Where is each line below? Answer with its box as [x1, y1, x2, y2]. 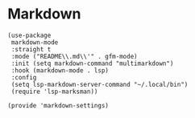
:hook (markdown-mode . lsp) [10, 66, 110, 75]
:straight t [10, 45, 52, 53]
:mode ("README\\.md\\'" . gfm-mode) [10, 52, 138, 60]
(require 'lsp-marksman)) [10, 87, 98, 96]
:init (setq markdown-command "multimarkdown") [10, 59, 174, 67]
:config [10, 73, 37, 81]
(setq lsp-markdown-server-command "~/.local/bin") [10, 80, 189, 88]
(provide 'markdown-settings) [7, 101, 110, 109]
